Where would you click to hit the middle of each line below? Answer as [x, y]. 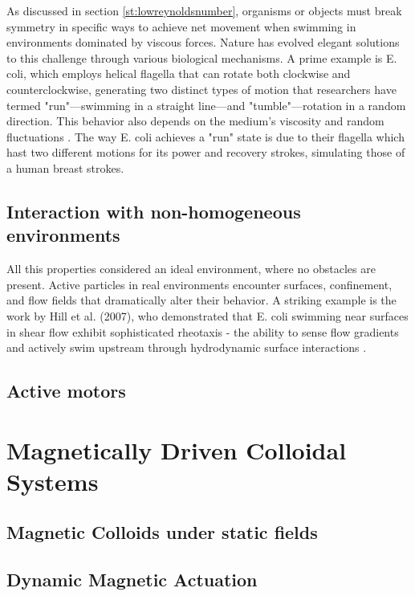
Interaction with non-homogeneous [154, 211]
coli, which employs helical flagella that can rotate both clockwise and [179, 73]
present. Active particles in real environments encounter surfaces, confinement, [199, 284]
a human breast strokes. [65, 167]
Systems [53, 481]
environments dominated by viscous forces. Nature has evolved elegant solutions [203, 42]
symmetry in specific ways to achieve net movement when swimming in [181, 26]
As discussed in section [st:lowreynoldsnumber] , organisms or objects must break [204, 10]
